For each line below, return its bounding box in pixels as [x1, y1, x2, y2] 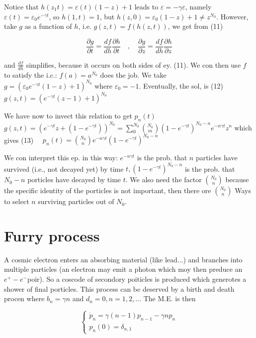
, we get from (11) [168, 21, 223, 31]
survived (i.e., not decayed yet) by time [4, 163, 124, 174]
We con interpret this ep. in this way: [4, 152, 118, 163]
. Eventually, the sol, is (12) [139, 80, 223, 91]
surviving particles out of [38, 196, 114, 207]
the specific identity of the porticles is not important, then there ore [4, 185, 211, 196]
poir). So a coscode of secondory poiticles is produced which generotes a [27, 274, 247, 284]
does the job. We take [100, 69, 167, 80]
